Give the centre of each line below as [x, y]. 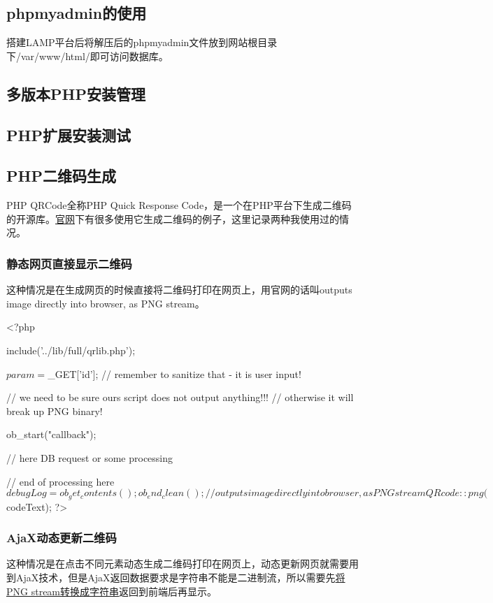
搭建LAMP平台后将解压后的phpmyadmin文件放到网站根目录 [142, 42]
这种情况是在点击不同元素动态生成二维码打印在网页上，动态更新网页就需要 [178, 564]
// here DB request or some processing [90, 457]
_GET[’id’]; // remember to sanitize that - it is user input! [174, 373]
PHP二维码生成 [61, 176]
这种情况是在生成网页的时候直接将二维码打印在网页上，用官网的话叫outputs [179, 290]
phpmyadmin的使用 [77, 13]
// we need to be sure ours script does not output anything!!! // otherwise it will [180, 397]
